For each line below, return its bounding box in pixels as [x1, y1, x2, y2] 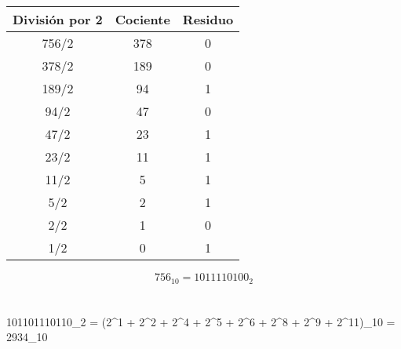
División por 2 [13, 10, 103, 29]
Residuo [182, 10, 234, 29]
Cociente [115, 10, 170, 29]
